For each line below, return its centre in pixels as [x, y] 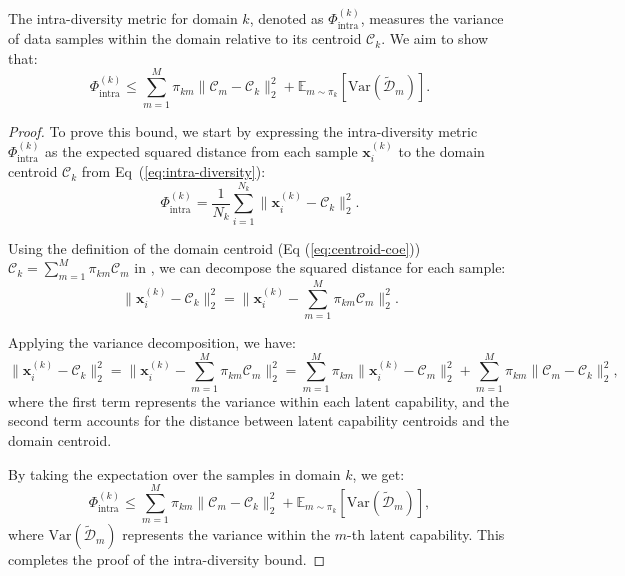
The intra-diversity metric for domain [123, 17]
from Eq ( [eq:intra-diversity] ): [173, 171]
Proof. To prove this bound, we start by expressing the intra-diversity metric [243, 130]
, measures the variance [432, 17]
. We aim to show [435, 38]
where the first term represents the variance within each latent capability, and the [258, 400]
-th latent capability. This [426, 534]
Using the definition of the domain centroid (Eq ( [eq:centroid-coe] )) [214, 247]
